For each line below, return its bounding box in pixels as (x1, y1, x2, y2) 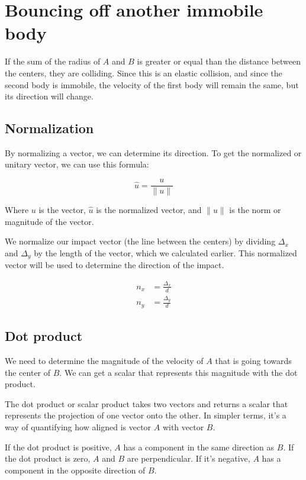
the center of (5, 366, 51, 378)
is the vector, (38, 204, 86, 216)
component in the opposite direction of (5, 463, 146, 476)
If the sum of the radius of (5, 55, 101, 67)
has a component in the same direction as (123, 440, 275, 453)
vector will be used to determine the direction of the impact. (5, 259, 224, 271)
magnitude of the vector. (5, 215, 94, 227)
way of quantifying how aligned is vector (5, 420, 152, 433)
